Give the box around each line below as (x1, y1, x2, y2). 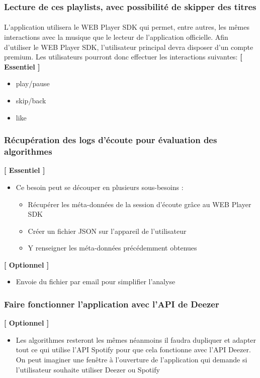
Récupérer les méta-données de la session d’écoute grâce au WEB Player (28, 199, 251, 209)
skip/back (16, 95, 46, 105)
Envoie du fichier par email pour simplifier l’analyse (16, 276, 176, 287)
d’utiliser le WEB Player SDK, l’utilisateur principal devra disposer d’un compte (4, 41, 253, 52)
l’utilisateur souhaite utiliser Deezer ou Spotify (16, 364, 160, 374)
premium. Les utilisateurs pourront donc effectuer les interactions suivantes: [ (4, 51, 242, 62)
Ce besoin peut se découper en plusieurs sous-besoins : (16, 181, 184, 192)
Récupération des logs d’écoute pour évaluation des (4, 134, 217, 146)
